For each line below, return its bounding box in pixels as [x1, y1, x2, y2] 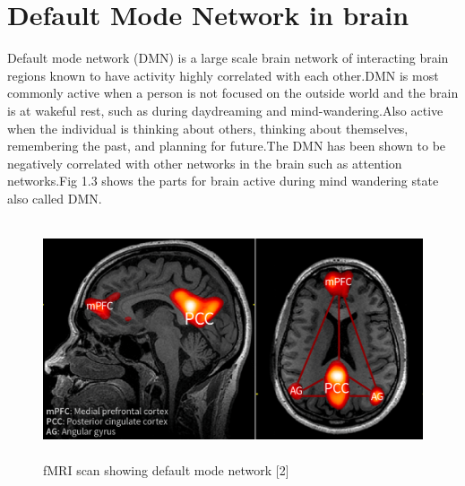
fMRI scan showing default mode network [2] [43, 460, 289, 479]
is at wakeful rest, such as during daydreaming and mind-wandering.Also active [7, 100, 443, 119]
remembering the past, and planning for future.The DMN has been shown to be [7, 136, 446, 155]
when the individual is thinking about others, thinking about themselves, [7, 118, 409, 137]
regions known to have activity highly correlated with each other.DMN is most [7, 65, 439, 84]
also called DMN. [7, 188, 102, 207]
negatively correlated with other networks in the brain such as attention [7, 153, 402, 172]
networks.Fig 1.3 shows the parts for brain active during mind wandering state [7, 171, 439, 190]
